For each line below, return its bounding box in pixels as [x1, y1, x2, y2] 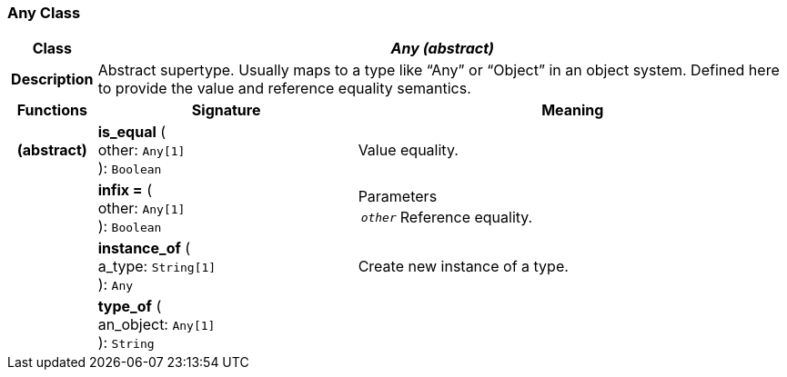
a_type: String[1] [97, 257, 217, 276]
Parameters [358, 187, 438, 206]
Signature [191, 101, 261, 120]
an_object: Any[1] [97, 315, 216, 334]
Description [11, 70, 94, 89]
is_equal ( [97, 123, 166, 142]
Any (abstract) [390, 39, 495, 58]
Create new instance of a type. [358, 257, 569, 276]
